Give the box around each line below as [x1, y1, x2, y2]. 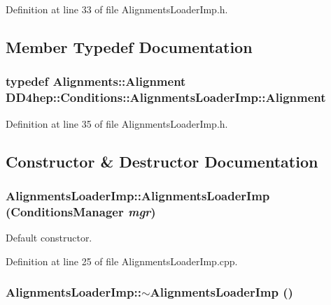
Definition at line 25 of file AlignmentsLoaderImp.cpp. [6, 253, 238, 268]
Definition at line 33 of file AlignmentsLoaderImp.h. [6, 2, 228, 16]
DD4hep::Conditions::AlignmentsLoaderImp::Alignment [6, 89, 326, 106]
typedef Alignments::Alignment [6, 73, 186, 90]
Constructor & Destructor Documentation [6, 150, 318, 172]
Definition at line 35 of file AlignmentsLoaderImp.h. [6, 116, 228, 131]
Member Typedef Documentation [6, 36, 253, 57]
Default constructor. [6, 230, 92, 245]
